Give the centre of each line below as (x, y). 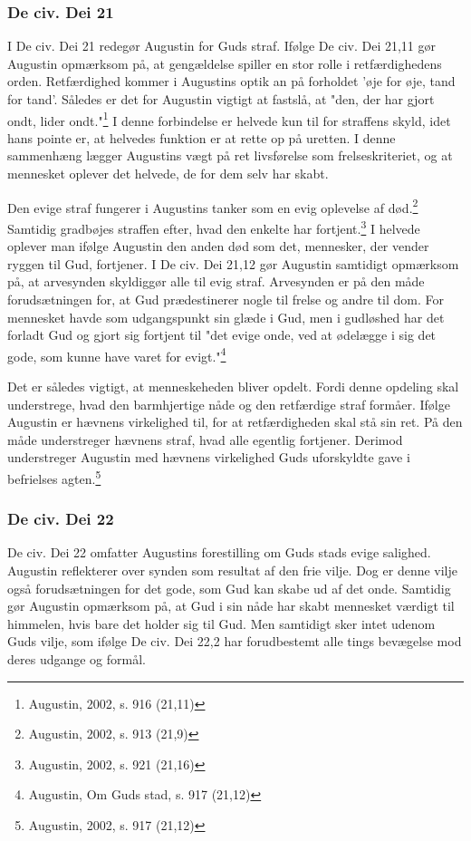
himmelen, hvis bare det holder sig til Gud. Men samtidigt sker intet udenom (221, 623)
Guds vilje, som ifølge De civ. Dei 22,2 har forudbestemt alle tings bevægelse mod (235, 641)
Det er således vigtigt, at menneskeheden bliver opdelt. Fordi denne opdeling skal (233, 386)
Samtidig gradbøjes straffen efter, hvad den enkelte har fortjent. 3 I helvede (214, 227)
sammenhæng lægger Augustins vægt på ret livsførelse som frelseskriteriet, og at (230, 155)
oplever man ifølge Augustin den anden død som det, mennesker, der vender (218, 246)
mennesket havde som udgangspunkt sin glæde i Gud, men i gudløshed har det (226, 317)
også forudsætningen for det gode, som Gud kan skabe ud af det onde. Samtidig (229, 588)
